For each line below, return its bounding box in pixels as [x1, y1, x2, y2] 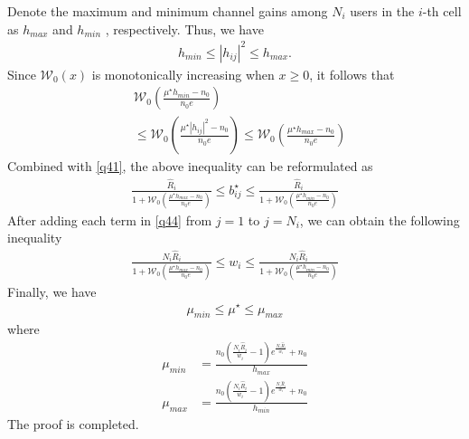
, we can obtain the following [299, 210, 460, 229]
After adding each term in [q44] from [7, 210, 212, 229]
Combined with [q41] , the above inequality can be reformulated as [7, 157, 373, 176]
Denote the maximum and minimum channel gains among [7, 2, 328, 20]
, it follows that [309, 64, 395, 83]
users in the [350, 2, 415, 20]
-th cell [422, 2, 462, 20]
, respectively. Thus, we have [105, 19, 264, 38]
